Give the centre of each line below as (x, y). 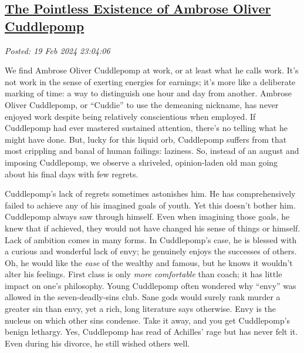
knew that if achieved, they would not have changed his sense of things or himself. (153, 228)
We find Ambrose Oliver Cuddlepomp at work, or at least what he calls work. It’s (152, 70)
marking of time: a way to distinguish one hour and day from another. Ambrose (148, 93)
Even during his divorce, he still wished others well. (97, 343)
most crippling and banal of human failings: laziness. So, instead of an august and (152, 151)
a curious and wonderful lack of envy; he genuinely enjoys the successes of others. (151, 251)
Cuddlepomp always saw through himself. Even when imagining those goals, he (147, 216)
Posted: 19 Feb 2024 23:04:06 (58, 50)
